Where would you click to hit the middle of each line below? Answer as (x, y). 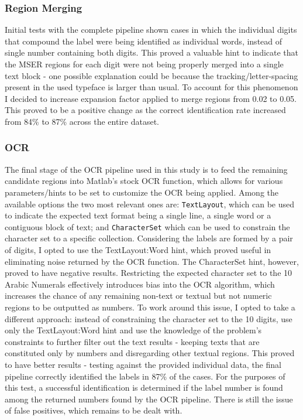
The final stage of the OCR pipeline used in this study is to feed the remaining (146, 169)
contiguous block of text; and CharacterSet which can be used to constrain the (147, 226)
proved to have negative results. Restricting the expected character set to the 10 (149, 273)
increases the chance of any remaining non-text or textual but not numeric (138, 296)
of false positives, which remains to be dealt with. (94, 410)
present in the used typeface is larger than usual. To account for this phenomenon (151, 87)
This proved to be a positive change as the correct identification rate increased (145, 110)
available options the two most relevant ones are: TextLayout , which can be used (150, 204)
